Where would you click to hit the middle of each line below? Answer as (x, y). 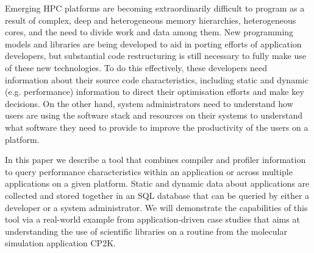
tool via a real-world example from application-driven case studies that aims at (152, 219)
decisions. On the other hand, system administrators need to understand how (149, 103)
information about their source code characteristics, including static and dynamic (157, 79)
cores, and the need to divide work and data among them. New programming (149, 32)
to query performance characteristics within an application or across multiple (149, 171)
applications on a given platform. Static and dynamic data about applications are (157, 183)
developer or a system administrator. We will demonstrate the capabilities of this (156, 207)
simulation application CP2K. (60, 243)
